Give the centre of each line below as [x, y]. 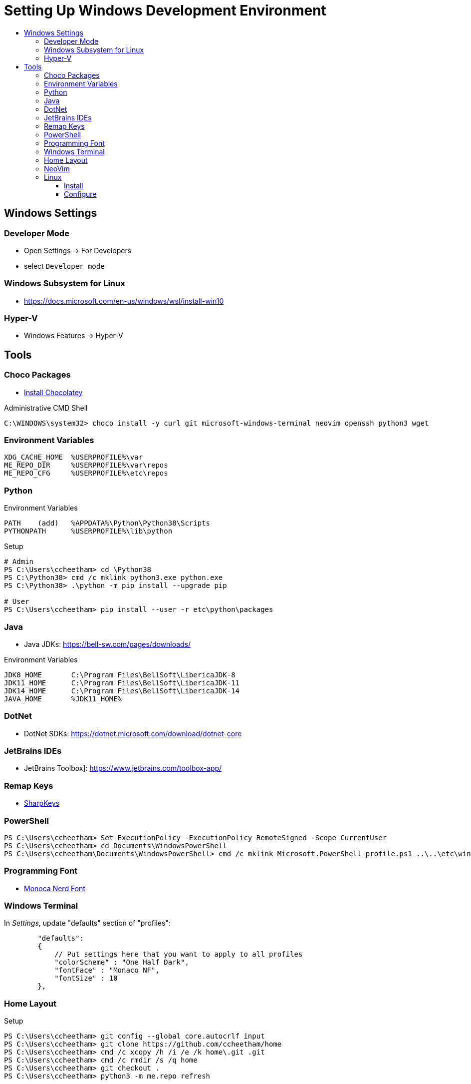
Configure [80, 194]
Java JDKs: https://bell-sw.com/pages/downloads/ [108, 644]
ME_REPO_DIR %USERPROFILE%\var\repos [86, 465]
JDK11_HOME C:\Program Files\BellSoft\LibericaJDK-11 [122, 683]
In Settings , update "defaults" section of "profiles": [87, 923]
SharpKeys [42, 803]
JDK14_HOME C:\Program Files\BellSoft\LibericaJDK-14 [122, 691]
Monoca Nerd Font [55, 888]
